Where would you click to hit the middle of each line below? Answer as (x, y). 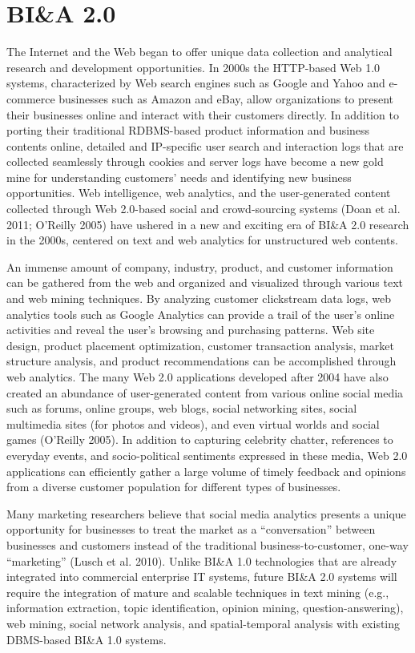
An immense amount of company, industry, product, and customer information (200, 266)
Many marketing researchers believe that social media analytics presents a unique (206, 513)
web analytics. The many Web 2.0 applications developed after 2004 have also (197, 377)
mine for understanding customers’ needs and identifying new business (179, 177)
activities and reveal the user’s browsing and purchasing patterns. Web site (191, 330)
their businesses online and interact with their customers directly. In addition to (203, 114)
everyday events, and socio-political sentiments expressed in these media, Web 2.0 (207, 455)
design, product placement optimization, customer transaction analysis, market (200, 345)
